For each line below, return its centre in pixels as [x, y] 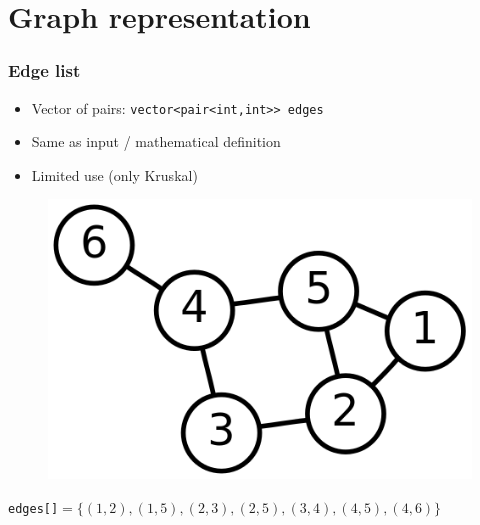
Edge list [44, 70]
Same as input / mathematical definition [156, 141]
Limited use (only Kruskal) [114, 174]
